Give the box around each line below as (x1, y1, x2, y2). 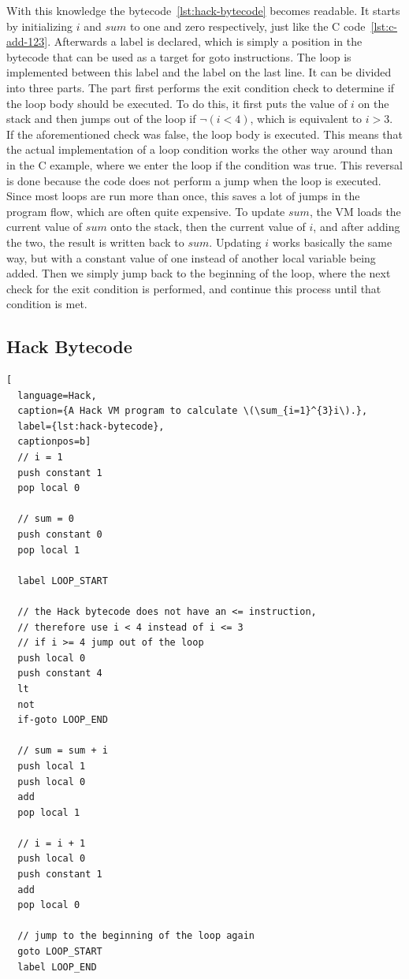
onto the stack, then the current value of (110, 218, 306, 235)
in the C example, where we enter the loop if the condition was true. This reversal (6, 156, 403, 173)
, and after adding (313, 218, 400, 235)
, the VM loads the (309, 203, 401, 219)
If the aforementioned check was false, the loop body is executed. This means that (6, 125, 403, 142)
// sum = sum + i (17, 745, 108, 757)
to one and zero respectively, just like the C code (130, 17, 366, 34)
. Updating (209, 233, 262, 250)
